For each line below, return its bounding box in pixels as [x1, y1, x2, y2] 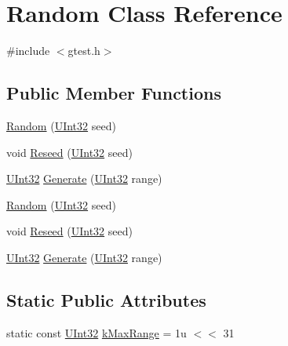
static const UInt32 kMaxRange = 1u [6, 324, 187, 341]
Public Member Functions [6, 81, 221, 105]
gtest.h [67, 42, 100, 59]
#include [6, 42, 50, 59]
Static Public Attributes [6, 287, 206, 311]
